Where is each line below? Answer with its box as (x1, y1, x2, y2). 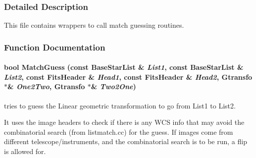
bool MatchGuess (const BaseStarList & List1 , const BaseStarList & (4, 62, 244, 72)
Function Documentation (4, 41, 105, 53)
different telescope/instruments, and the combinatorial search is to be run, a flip (4, 136, 247, 147)
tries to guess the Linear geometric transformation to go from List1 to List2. (4, 100, 236, 110)
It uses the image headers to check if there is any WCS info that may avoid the (4, 117, 245, 127)
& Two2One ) (91, 81, 136, 92)
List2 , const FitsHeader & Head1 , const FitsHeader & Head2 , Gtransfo (4, 71, 253, 82)
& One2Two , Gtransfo (7, 81, 85, 92)
